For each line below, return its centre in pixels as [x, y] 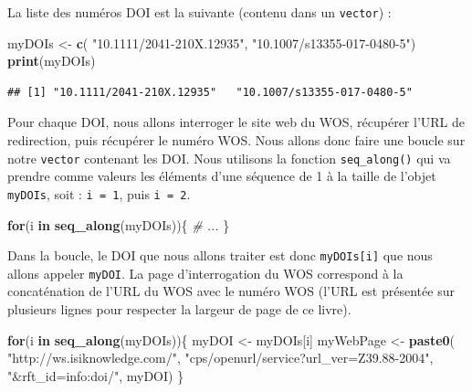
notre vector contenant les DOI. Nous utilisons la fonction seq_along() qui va [229, 158]
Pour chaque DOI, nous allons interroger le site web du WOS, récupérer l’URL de [236, 122]
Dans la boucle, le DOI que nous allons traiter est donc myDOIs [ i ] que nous [220, 255]
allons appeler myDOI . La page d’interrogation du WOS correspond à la [205, 273]
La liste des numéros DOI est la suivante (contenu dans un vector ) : [199, 12]
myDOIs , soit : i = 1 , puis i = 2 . [99, 193]
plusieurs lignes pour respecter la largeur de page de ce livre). [179, 309]
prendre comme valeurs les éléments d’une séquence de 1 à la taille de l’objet [222, 176]
